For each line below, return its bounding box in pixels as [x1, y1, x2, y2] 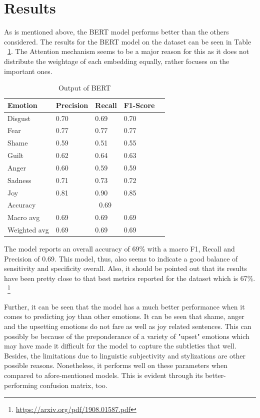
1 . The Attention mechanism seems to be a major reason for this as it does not [7, 46, 249, 56]
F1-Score [123, 99, 155, 110]
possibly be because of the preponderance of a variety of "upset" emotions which [4, 330, 249, 341]
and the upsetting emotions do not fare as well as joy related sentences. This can [4, 321, 251, 331]
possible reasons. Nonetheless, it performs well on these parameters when [4, 360, 227, 370]
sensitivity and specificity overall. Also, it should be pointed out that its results [4, 263, 247, 273]
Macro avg [7, 212, 40, 222]
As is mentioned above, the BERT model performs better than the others [4, 26, 229, 37]
